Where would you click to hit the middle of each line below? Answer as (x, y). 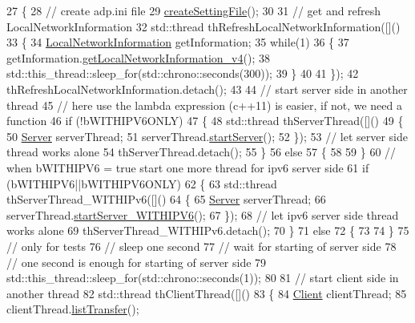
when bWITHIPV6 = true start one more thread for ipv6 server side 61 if (188, 167)
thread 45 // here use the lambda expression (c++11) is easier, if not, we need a (204, 105)
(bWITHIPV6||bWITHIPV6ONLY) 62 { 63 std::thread (142, 183)
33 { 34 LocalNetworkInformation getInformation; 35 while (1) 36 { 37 (178, 42)
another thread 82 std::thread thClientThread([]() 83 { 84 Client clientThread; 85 (207, 293)
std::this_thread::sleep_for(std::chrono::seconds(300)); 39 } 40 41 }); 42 (183, 73)
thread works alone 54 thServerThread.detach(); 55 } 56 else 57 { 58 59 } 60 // (201, 152)
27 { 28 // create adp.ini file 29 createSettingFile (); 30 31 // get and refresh (194, 10)
